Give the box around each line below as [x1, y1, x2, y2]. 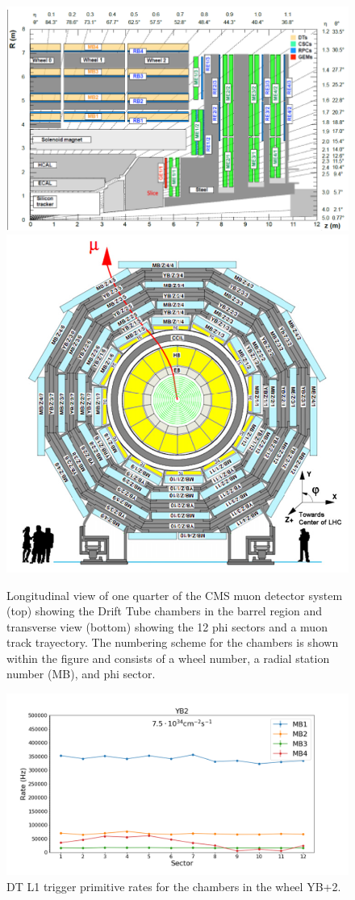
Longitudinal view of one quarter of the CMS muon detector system [6, 586, 343, 603]
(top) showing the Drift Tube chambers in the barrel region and [6, 602, 323, 619]
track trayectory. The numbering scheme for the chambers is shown [6, 634, 339, 651]
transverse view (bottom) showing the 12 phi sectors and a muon [6, 618, 328, 635]
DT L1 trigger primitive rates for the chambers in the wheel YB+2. [6, 877, 341, 894]
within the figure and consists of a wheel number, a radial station [6, 649, 330, 666]
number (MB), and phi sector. [6, 665, 156, 682]
